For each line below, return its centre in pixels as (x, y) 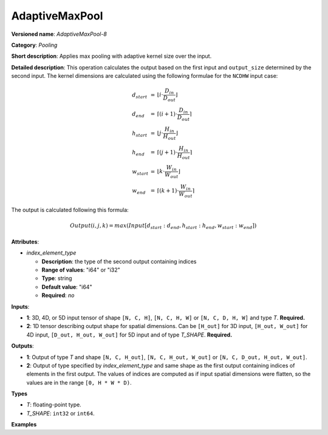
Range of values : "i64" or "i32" (81, 270)
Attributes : (25, 241)
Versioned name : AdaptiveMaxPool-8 (59, 34)
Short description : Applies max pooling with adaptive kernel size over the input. (111, 56)
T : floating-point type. (54, 405)
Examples (24, 425)
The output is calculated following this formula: (70, 210)
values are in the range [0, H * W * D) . (79, 382)
